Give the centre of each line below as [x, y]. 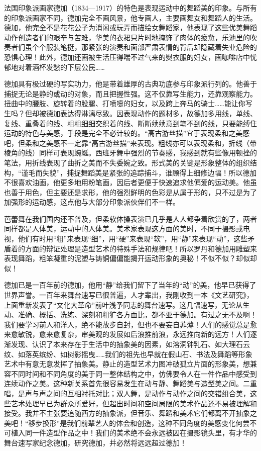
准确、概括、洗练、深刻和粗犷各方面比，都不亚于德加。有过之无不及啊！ [137, 314]
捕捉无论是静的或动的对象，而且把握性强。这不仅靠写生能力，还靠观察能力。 [130, 93]
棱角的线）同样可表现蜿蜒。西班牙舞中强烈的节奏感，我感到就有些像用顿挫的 [130, 153]
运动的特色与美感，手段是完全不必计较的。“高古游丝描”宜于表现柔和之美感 [127, 133]
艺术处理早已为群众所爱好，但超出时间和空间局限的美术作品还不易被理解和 [134, 403]
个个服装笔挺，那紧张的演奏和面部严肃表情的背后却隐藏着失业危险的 [144, 47]
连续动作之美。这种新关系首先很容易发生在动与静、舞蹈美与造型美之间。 [123, 383]
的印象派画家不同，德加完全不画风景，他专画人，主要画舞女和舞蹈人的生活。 [130, 17]
